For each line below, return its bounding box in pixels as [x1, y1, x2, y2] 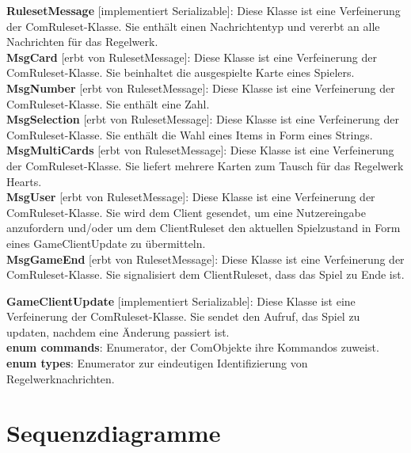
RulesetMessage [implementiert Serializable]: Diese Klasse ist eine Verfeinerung [6, 2, 401, 18]
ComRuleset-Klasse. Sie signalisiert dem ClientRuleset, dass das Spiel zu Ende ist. [6, 266, 405, 283]
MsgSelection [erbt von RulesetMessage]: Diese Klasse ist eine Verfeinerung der [6, 111, 399, 128]
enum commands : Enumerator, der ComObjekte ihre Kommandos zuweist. [6, 339, 379, 356]
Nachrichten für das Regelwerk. [6, 33, 158, 50]
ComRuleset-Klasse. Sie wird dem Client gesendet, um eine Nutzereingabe [6, 204, 366, 220]
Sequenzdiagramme [6, 417, 221, 449]
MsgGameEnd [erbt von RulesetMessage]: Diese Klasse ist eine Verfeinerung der [6, 250, 405, 267]
